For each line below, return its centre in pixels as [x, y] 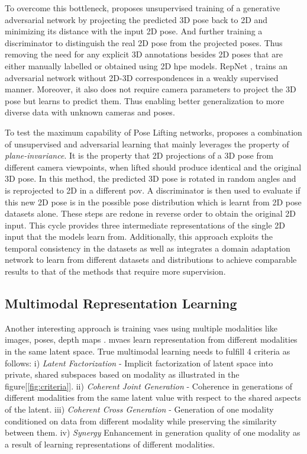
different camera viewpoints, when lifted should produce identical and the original [153, 167]
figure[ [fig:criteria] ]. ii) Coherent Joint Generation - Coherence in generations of [149, 386]
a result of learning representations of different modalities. [110, 444]
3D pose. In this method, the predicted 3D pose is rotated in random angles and [151, 178]
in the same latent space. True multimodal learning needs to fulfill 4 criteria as [148, 351]
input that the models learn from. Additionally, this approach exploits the [139, 236]
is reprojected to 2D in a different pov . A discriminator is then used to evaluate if [153, 190]
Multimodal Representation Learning [121, 303]
